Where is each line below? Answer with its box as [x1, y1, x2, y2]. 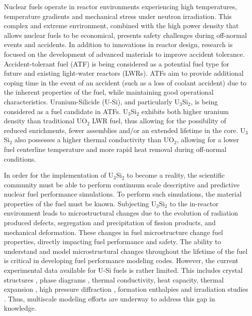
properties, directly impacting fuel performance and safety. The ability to [4, 236, 221, 247]
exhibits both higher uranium [142, 106, 229, 116]
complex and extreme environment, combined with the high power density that [4, 20, 239, 31]
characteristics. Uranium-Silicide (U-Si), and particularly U [4, 96, 180, 106]
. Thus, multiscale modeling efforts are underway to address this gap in [4, 293, 215, 303]
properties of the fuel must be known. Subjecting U [4, 198, 157, 208]
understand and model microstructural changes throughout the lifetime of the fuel [4, 246, 248, 256]
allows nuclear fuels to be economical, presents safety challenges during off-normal [4, 30, 247, 40]
